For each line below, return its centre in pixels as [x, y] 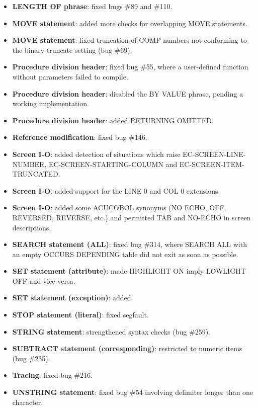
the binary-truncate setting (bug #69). [72, 50]
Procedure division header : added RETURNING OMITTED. [113, 120]
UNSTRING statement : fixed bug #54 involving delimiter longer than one [133, 392]
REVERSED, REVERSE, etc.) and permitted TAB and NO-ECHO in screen [132, 217]
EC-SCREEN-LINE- [214, 154]
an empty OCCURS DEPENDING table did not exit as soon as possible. [125, 254]
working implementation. [51, 103]
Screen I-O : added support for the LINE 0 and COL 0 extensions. [116, 190]
